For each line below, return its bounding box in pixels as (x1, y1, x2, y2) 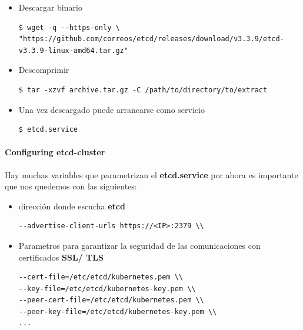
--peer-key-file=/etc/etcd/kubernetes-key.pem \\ (18, 307, 217, 316)
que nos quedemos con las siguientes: (5, 180, 137, 192)
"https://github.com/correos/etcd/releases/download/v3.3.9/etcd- (18, 35, 284, 44)
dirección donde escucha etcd (18, 199, 125, 212)
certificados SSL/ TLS (18, 251, 104, 263)
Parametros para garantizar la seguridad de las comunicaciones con (18, 239, 261, 251)
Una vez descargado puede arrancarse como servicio (18, 103, 205, 115)
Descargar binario (18, 1, 82, 13)
